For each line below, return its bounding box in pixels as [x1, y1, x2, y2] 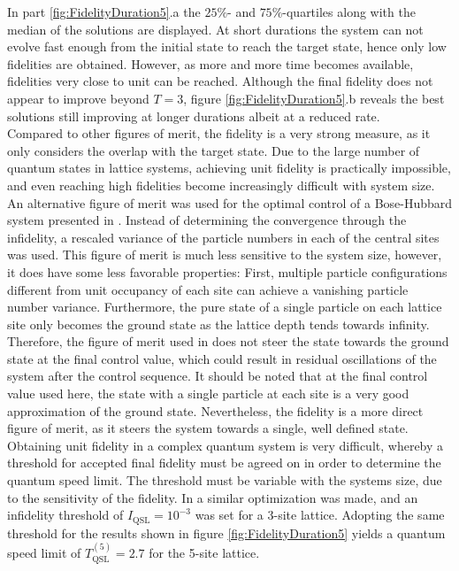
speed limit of [7, 544, 81, 562]
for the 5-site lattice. [149, 544, 260, 562]
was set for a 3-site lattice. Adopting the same [195, 505, 445, 524]
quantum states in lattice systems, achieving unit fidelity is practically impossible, [7, 158, 451, 177]
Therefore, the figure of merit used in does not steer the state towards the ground [7, 332, 449, 351]
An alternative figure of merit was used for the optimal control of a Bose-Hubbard [7, 193, 453, 212]
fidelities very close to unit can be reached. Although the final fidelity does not [7, 72, 433, 90]
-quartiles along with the [282, 3, 416, 20]
